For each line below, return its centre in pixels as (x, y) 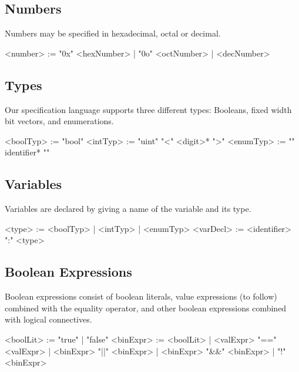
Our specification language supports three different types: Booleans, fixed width (148, 109)
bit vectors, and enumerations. (59, 121)
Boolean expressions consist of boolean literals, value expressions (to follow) (141, 296)
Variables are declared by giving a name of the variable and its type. (128, 209)
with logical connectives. (48, 319)
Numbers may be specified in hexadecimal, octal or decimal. (113, 33)
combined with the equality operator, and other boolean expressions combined (146, 308)
